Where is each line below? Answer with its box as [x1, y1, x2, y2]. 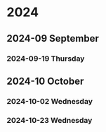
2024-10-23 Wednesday [6, 115, 93, 125]
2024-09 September [6, 32, 100, 44]
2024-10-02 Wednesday [6, 96, 93, 106]
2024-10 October [6, 75, 84, 87]
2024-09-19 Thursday [6, 54, 85, 64]
